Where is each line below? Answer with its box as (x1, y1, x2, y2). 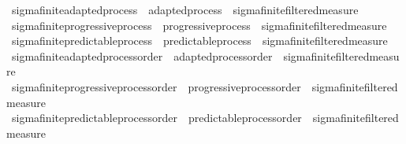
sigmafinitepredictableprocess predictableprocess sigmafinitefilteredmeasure (11, 32, 388, 49)
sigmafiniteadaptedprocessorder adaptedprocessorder (11, 47, 273, 64)
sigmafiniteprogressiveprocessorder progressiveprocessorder (11, 78, 301, 94)
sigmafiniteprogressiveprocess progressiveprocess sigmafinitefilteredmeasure (11, 17, 387, 33)
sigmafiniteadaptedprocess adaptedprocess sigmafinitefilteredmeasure (11, 2, 359, 17)
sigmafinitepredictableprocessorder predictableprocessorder (11, 109, 302, 126)
